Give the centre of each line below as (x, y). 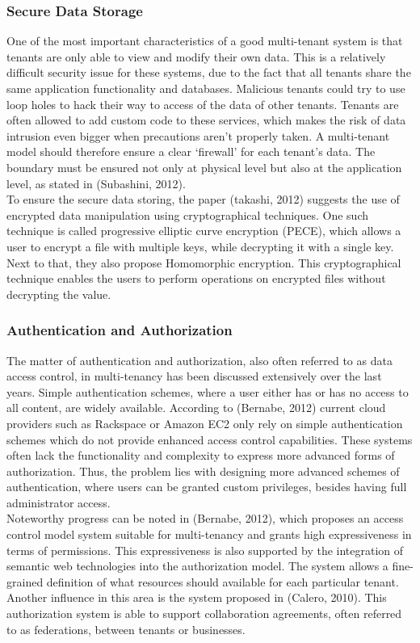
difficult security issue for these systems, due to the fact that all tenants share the (209, 72)
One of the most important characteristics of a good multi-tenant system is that (205, 41)
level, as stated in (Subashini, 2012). (96, 183)
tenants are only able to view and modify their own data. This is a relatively (196, 56)
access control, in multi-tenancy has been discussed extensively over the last (194, 376)
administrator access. (59, 502)
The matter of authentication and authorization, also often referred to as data (199, 360)
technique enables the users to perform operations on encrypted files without (196, 278)
